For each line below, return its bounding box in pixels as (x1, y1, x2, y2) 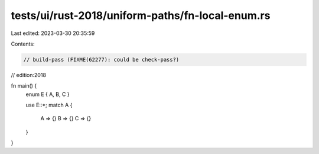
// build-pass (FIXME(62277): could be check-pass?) (23, 56, 180, 63)
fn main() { (11, 82, 37, 89)
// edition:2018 (11, 71, 47, 78)
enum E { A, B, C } (25, 91, 70, 98)
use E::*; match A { (25, 101, 73, 109)
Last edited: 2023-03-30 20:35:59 (11, 30, 95, 37)
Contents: (11, 40, 35, 47)
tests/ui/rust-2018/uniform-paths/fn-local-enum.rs (11, 9, 271, 22)
